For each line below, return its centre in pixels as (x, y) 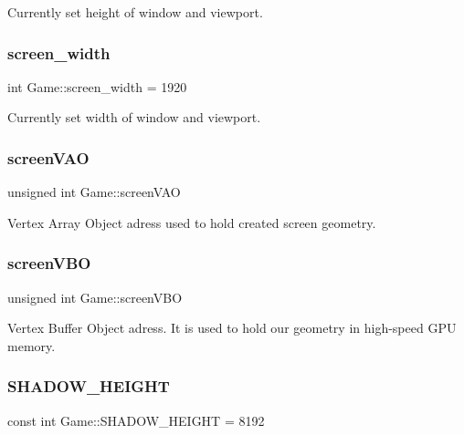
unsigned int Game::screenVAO (94, 192)
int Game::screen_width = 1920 (97, 86)
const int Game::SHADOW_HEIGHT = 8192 (136, 420)
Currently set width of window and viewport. (134, 117)
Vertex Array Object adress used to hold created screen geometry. (192, 222)
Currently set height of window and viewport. (135, 12)
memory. (32, 345)
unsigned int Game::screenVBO (95, 297)
